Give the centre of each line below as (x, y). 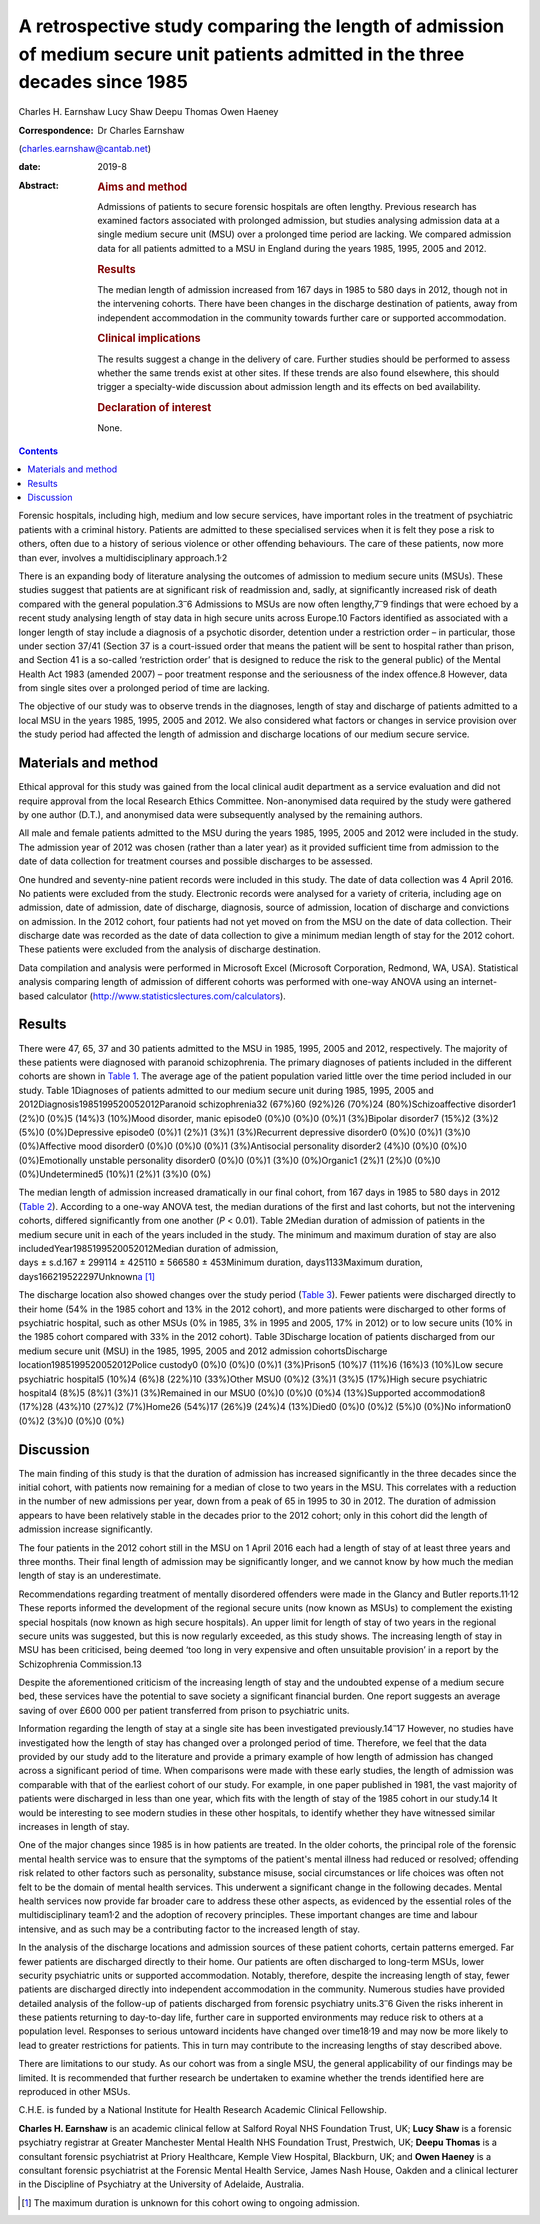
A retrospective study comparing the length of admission (261, 26)
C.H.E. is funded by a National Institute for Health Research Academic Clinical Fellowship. (202, 2110)
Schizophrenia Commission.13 (80, 1664)
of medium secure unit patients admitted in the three (241, 54)
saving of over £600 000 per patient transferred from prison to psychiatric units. (184, 1710)
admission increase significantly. (86, 1529)
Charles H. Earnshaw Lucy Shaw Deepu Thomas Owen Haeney (148, 112)
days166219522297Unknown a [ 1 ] (86, 1276)
